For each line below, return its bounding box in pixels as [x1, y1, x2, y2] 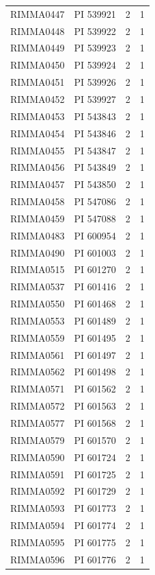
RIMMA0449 [10, 40, 65, 55]
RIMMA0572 [10, 399, 65, 413]
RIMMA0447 [10, 6, 65, 21]
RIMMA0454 [10, 126, 65, 140]
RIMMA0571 [10, 382, 65, 396]
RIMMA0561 [10, 347, 65, 362]
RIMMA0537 [10, 279, 65, 294]
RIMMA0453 [10, 108, 65, 123]
